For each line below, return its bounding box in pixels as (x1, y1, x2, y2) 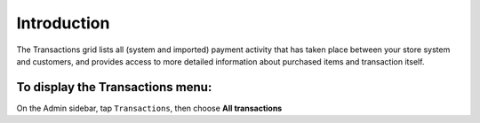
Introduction (16, 13, 110, 33)
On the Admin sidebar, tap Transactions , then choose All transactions (16, 103, 283, 113)
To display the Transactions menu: (16, 80, 212, 95)
